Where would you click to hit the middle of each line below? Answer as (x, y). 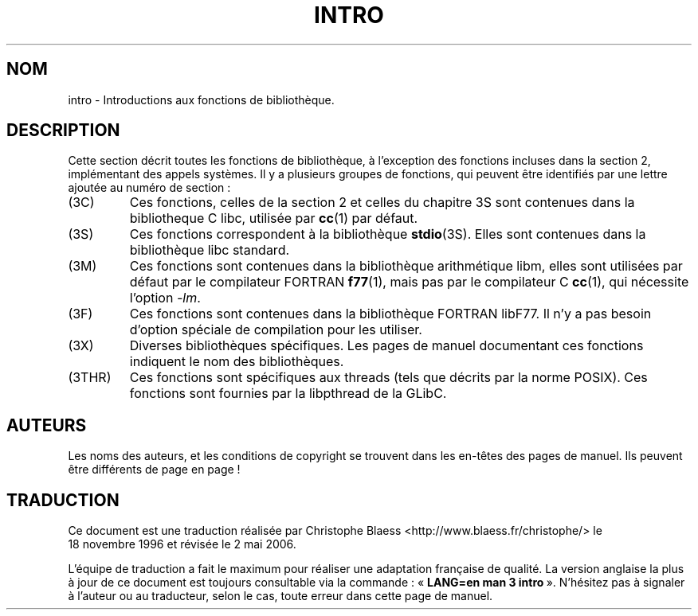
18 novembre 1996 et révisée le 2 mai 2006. (182, 544)
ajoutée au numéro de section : (149, 188)
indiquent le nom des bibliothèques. (237, 362)
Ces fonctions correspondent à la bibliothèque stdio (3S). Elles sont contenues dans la (388, 234)
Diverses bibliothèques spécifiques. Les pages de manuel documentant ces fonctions (386, 346)
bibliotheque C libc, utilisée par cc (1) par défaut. (274, 218)
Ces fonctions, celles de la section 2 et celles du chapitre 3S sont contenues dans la (382, 203)
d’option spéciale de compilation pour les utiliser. (276, 330)
